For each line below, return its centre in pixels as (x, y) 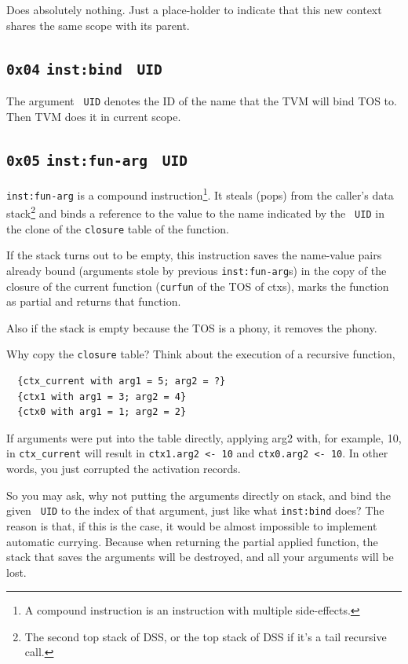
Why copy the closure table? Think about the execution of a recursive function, (201, 354)
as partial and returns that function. (94, 301)
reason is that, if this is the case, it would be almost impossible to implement (192, 525)
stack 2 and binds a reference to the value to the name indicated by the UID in (195, 212)
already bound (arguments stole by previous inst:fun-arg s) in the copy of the (197, 270)
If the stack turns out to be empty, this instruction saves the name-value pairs (194, 255)
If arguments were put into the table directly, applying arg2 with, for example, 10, (204, 437)
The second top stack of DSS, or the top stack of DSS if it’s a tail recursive (206, 636)
